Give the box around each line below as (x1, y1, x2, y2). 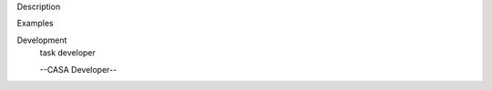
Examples (16, 18, 54, 29)
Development (16, 35, 67, 45)
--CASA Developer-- (39, 64, 118, 75)
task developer (39, 47, 96, 58)
